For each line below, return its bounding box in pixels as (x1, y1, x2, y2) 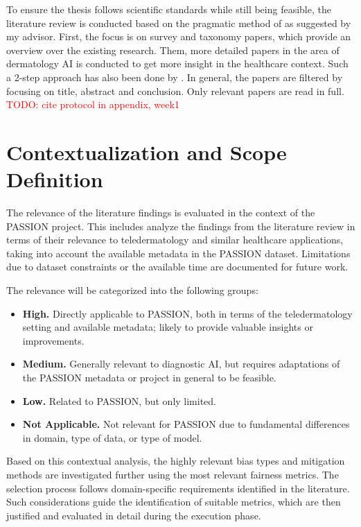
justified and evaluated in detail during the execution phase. (6, 508, 261, 522)
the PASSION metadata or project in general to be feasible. (22, 370, 276, 384)
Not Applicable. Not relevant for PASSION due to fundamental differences (22, 417, 350, 431)
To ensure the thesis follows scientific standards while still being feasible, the (6, 2, 331, 16)
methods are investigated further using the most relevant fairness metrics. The (6, 467, 339, 481)
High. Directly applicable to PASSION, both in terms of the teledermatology (22, 306, 353, 320)
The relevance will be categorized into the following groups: (6, 283, 258, 297)
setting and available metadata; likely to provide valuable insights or (22, 320, 313, 334)
